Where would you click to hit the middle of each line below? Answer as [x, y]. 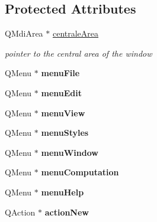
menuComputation [80, 172]
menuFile [60, 73]
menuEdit [61, 92]
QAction [20, 212]
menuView [63, 112]
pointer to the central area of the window [78, 53]
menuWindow [70, 152]
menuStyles [65, 133]
